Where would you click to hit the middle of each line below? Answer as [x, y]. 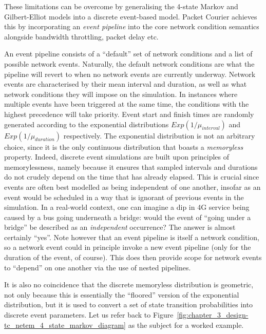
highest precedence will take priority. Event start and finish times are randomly [129, 114]
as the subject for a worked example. [186, 325]
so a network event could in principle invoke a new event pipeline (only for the [128, 247]
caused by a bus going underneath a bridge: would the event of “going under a [128, 217]
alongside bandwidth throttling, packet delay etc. [81, 36]
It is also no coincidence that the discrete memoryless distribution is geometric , [129, 284]
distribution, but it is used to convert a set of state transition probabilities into [129, 304]
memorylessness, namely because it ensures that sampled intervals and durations [131, 166]
